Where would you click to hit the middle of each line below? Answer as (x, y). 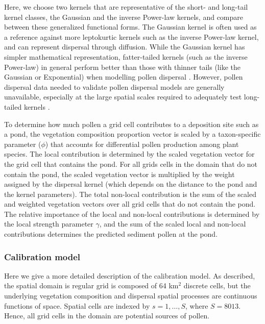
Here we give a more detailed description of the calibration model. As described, (130, 275)
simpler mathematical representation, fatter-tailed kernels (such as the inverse (126, 56)
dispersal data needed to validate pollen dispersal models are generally (114, 86)
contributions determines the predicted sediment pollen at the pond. (111, 234)
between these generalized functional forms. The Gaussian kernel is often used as (130, 27)
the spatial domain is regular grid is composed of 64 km (91, 285)
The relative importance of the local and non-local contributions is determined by (132, 214)
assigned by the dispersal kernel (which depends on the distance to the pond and (131, 184)
